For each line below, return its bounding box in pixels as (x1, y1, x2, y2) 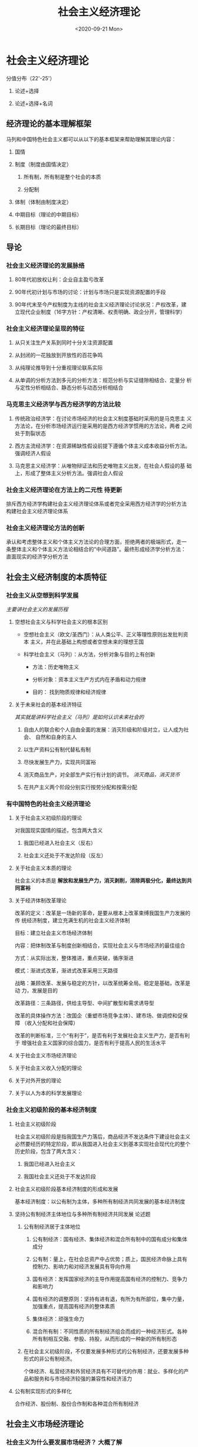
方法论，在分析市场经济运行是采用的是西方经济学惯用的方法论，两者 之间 (14, 422, 192, 429)
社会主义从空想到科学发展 (6, 591, 79, 599)
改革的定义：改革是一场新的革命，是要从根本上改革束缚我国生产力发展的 (14, 910, 190, 917)
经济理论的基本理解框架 (6, 119, 91, 129)
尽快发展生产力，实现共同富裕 (23, 759, 96, 766)
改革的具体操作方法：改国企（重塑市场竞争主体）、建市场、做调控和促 (14, 1012, 183, 1019)
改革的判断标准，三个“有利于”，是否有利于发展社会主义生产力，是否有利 (14, 1032, 190, 1039)
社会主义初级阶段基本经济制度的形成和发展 (14, 1185, 118, 1193)
